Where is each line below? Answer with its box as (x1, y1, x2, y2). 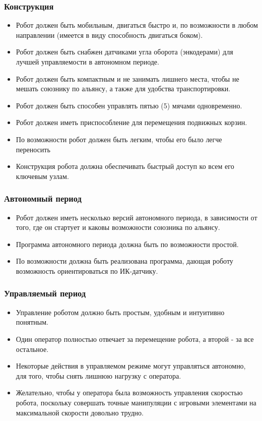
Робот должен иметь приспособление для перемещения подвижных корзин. (16, 117, 247, 128)
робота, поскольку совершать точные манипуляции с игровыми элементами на (16, 397, 256, 407)
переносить (16, 144, 50, 154)
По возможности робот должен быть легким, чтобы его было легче (16, 134, 222, 144)
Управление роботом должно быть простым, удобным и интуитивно (16, 307, 225, 317)
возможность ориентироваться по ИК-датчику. (16, 265, 158, 276)
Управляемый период (4, 287, 86, 299)
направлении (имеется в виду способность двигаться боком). (16, 29, 203, 40)
